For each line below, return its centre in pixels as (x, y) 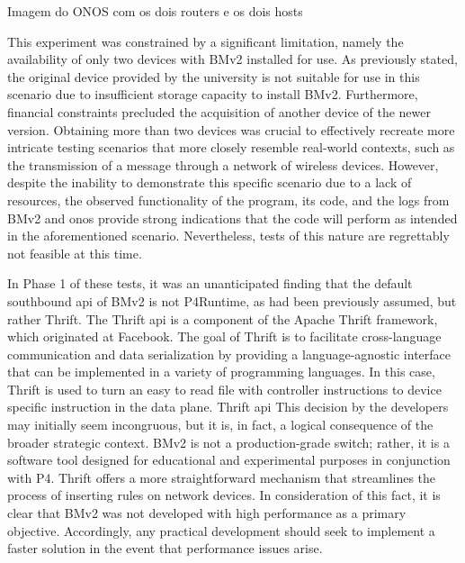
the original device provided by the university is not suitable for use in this (214, 76)
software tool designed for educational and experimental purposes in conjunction (229, 460)
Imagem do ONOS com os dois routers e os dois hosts (155, 11)
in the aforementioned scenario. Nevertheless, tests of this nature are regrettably (228, 236)
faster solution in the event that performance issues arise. (165, 548)
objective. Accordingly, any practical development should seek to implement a (221, 530)
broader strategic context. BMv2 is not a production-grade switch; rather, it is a (228, 442)
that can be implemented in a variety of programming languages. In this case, (221, 372)
